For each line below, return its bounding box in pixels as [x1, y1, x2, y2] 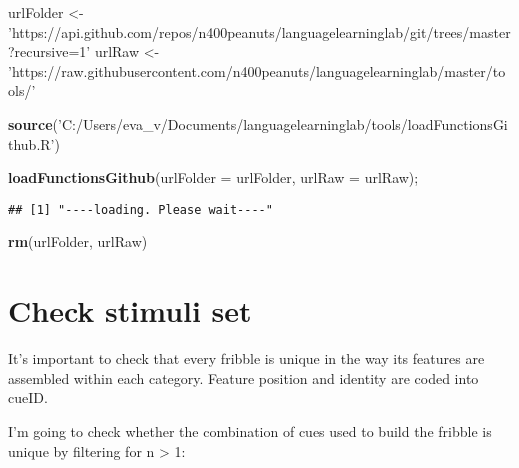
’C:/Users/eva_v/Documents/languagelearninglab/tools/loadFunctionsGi [57, 113, 508, 134]
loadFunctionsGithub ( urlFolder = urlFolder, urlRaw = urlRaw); [8, 167, 419, 188]
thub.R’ [8, 133, 55, 154]
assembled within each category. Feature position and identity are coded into [8, 367, 479, 388]
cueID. [8, 387, 48, 408]
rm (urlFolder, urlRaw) [8, 231, 148, 252]
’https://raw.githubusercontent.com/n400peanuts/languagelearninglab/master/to [8, 60, 506, 81]
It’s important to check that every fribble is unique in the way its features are [8, 348, 485, 369]
